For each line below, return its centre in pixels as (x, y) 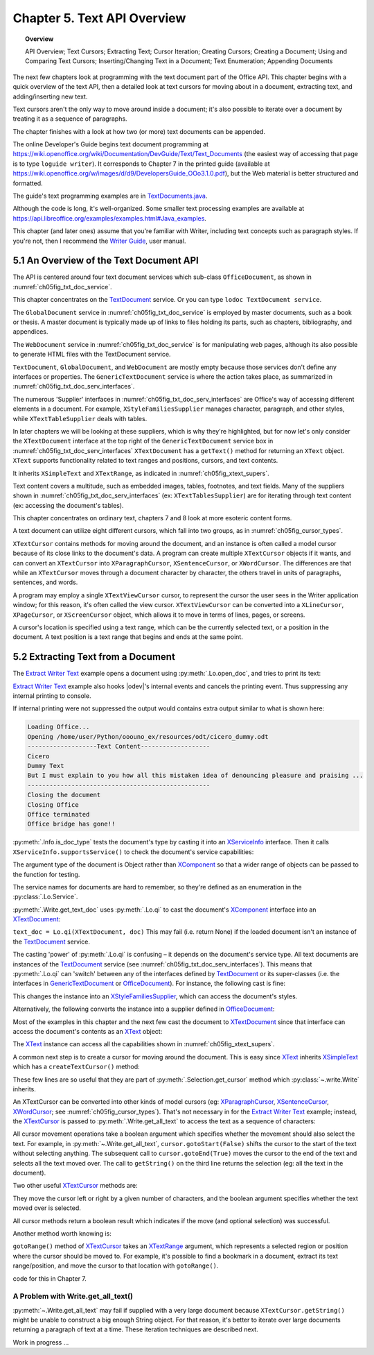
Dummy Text (46, 766)
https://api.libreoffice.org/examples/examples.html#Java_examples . (110, 218)
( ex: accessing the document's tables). (68, 505)
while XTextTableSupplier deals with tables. (80, 418)
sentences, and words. (45, 582)
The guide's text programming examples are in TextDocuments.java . (110, 196)
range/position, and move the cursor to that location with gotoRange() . (116, 1265)
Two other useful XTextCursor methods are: (75, 1186)
